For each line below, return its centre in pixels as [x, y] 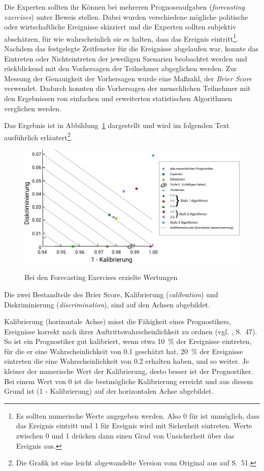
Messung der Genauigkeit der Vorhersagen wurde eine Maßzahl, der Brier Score [128, 78]
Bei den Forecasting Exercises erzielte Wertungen [101, 277]
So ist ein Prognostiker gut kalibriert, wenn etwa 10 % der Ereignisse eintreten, [128, 341]
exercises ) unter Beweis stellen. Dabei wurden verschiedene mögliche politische [126, 17]
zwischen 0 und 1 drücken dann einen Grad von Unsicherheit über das [125, 436]
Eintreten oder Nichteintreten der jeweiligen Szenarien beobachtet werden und [126, 58]
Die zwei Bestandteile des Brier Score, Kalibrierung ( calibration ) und [111, 294]
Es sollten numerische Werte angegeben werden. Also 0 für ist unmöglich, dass [138, 415]
